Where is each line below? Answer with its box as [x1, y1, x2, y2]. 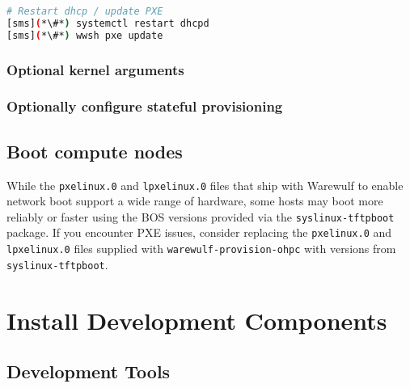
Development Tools [6, 359, 171, 384]
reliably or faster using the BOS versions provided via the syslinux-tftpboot [6, 208, 395, 225]
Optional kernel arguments [6, 59, 184, 79]
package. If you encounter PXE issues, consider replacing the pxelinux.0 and [6, 224, 392, 241]
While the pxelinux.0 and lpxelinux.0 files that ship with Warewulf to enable [6, 176, 404, 193]
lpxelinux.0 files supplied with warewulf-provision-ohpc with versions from [6, 240, 396, 257]
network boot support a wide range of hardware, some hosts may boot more [6, 192, 383, 209]
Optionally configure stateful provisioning [6, 96, 283, 116]
